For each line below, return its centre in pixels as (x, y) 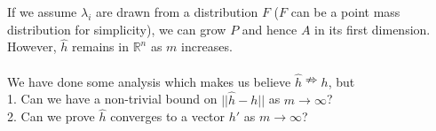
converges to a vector (168, 116)
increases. (207, 46)
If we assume (42, 12)
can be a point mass (345, 12)
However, (32, 46)
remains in (100, 46)
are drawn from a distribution (177, 12)
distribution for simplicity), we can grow (117, 29)
